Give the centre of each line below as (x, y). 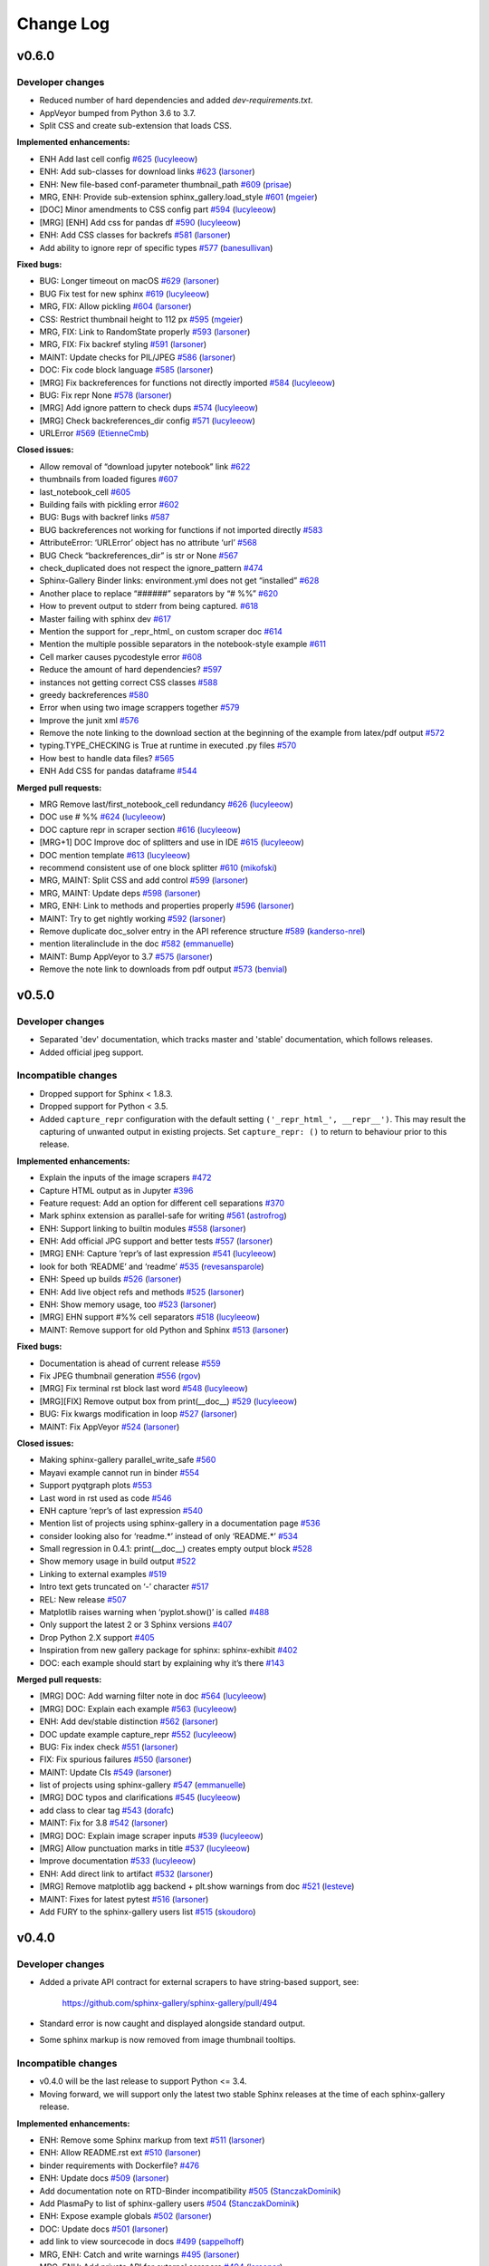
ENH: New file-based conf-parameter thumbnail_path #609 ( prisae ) (166, 184)
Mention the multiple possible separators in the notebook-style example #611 (182, 644)
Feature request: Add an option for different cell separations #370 (162, 1203)
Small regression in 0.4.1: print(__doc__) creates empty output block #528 (176, 1549)
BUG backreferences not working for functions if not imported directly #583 (181, 529)
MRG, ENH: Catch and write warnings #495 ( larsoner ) (139, 2254)
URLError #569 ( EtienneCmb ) (94, 433)
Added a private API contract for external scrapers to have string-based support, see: (199, 1982)
